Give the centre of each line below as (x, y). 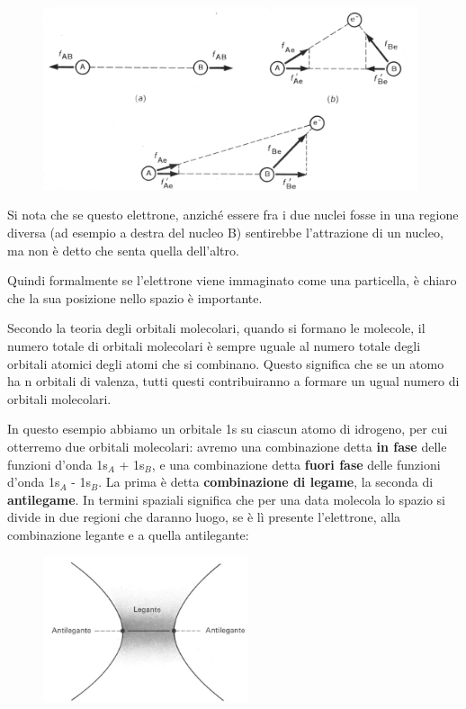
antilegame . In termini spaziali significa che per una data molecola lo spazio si (226, 499)
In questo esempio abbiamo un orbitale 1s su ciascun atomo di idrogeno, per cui (228, 429)
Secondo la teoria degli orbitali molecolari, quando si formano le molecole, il (216, 328)
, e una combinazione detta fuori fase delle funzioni (296, 464)
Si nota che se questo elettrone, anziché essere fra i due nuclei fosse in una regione (233, 215)
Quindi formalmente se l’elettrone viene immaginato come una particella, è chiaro (232, 280)
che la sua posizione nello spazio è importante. (135, 297)
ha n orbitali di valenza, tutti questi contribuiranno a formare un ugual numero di (233, 381)
